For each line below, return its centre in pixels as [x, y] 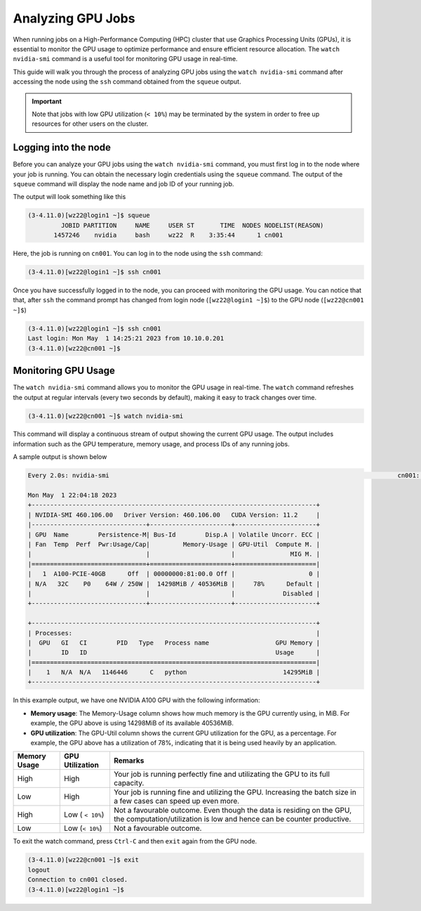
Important [47, 101]
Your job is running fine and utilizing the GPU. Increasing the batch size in [235, 792]
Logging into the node [62, 148]
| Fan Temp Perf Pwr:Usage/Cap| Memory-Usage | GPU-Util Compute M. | [174, 544]
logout [39, 870]
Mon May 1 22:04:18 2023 [72, 495]
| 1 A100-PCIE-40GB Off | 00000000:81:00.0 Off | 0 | [174, 574]
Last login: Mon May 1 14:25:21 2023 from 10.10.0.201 [126, 338]
